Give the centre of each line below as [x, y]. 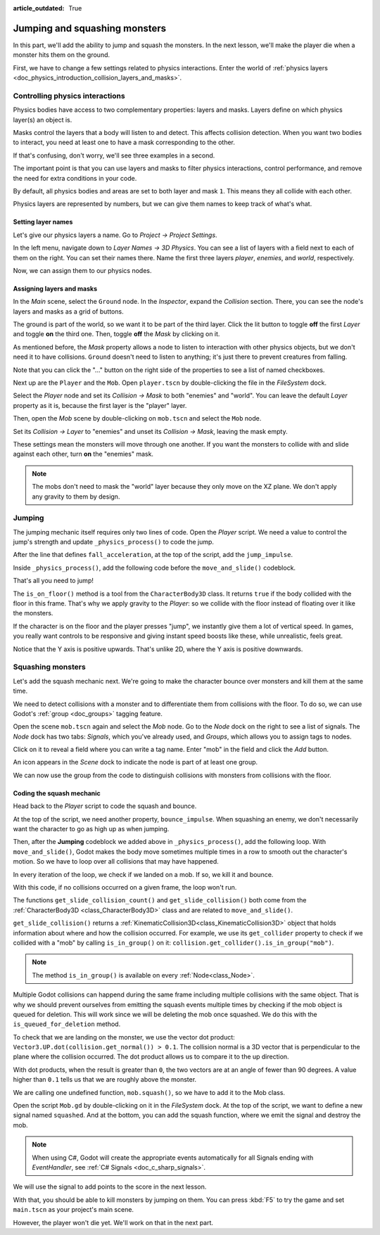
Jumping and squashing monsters [90, 28]
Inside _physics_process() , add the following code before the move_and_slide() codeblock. [154, 568]
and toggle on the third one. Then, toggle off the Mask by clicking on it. [116, 334]
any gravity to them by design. [76, 497]
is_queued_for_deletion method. [67, 1024]
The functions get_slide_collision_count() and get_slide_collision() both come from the [160, 900]
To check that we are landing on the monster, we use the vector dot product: [124, 1037]
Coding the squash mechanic [57, 793]
